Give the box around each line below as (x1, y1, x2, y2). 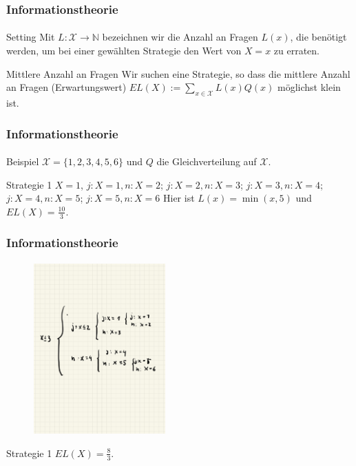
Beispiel (6, 154, 39, 169)
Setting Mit (6, 30, 55, 44)
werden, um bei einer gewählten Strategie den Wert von (6, 43, 242, 58)
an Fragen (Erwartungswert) (6, 80, 127, 94)
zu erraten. (273, 43, 320, 58)
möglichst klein (277, 80, 341, 94)
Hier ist (163, 191, 195, 205)
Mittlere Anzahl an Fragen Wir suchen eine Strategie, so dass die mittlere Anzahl (6, 66, 350, 81)
